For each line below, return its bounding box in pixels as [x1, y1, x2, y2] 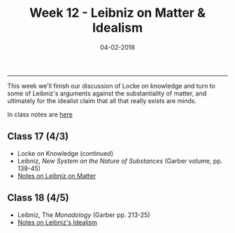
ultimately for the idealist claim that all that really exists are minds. [7, 96, 197, 105]
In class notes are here [7, 110, 73, 119]
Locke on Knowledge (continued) [17, 149, 114, 157]
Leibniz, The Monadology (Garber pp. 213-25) [17, 211, 150, 219]
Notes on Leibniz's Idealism [17, 218, 98, 226]
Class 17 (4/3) [7, 131, 69, 142]
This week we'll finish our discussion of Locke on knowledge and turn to [7, 81, 215, 90]
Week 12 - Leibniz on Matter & [29, 5, 206, 21]
